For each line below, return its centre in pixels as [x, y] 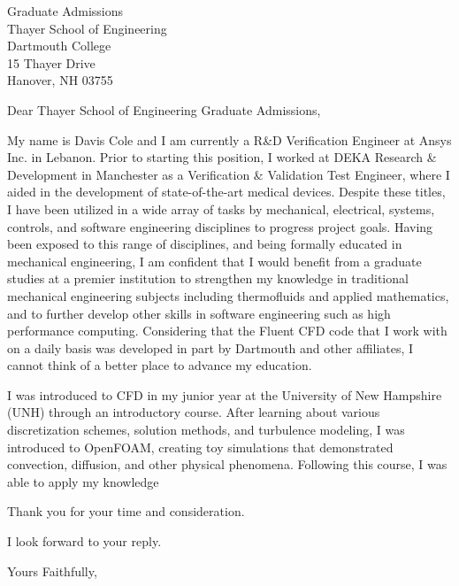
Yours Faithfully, [52, 571]
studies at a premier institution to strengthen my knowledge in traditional [208, 278]
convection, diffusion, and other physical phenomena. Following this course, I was [227, 464]
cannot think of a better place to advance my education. [160, 365]
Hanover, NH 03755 [60, 80]
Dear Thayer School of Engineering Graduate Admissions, [164, 109]
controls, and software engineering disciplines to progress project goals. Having [220, 226]
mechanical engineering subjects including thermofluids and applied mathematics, [228, 295]
